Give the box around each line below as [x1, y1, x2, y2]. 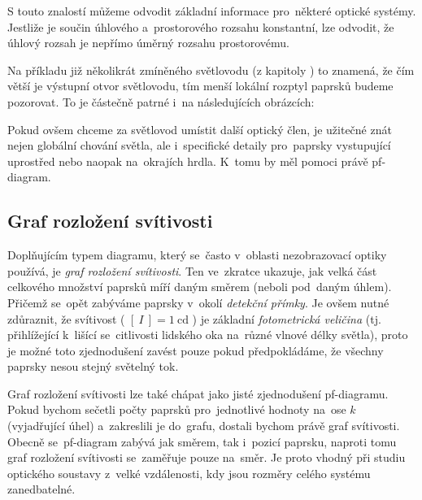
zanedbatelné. [7, 480, 76, 498]
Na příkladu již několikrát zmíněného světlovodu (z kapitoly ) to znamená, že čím [7, 61, 415, 78]
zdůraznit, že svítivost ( [7, 310, 125, 327]
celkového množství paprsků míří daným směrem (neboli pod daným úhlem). [7, 278, 392, 295]
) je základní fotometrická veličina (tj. [192, 310, 381, 327]
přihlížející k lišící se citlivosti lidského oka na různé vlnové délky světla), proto [7, 326, 408, 343]
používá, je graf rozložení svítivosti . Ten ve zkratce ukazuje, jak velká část [7, 262, 377, 279]
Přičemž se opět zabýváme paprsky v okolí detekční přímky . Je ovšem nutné [7, 293, 389, 311]
